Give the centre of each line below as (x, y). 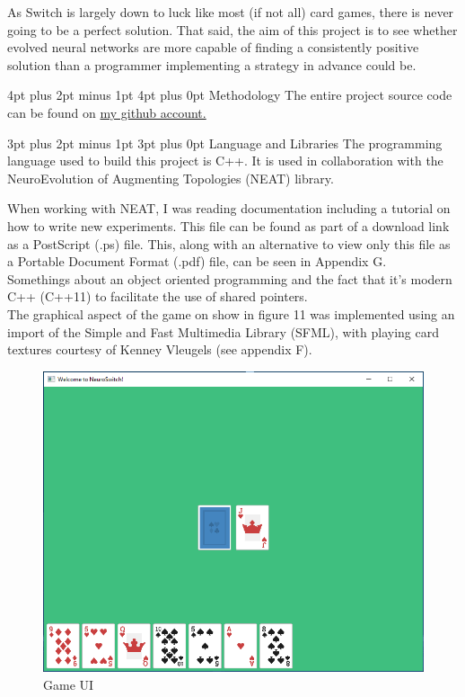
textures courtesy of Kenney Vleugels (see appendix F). (160, 349)
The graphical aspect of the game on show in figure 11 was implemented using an (231, 313)
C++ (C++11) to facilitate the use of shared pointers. (158, 296)
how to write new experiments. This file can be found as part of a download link (228, 225)
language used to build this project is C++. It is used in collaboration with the (225, 161)
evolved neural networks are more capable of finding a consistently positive (213, 47)
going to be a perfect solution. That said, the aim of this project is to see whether (232, 29)
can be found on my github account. (107, 112)
